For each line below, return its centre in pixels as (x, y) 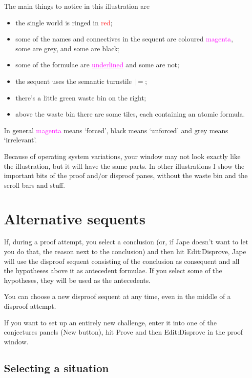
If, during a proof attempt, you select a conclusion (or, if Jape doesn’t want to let (126, 242)
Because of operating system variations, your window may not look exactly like (122, 156)
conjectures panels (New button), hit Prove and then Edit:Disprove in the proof (124, 332)
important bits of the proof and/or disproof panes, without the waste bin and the (126, 175)
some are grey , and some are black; (68, 48)
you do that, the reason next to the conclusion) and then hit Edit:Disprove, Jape (125, 251)
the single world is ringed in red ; (64, 22)
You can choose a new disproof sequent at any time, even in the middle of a (117, 296)
